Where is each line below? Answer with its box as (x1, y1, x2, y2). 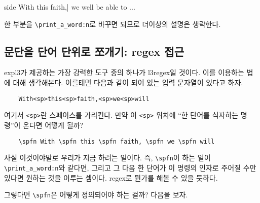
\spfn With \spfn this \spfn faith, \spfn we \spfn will (18, 138, 215, 145)
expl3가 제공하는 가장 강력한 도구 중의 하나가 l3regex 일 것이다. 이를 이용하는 (4, 67, 244, 78)
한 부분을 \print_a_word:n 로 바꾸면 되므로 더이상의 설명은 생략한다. (4, 18, 221, 29)
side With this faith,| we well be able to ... (4, 2, 135, 12)
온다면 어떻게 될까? (23, 119, 84, 130)
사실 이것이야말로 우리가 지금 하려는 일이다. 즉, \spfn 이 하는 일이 (4, 152, 211, 163)
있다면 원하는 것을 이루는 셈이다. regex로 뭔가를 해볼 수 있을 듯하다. (4, 172, 218, 183)
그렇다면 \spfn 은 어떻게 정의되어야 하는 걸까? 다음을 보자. (4, 189, 188, 200)
